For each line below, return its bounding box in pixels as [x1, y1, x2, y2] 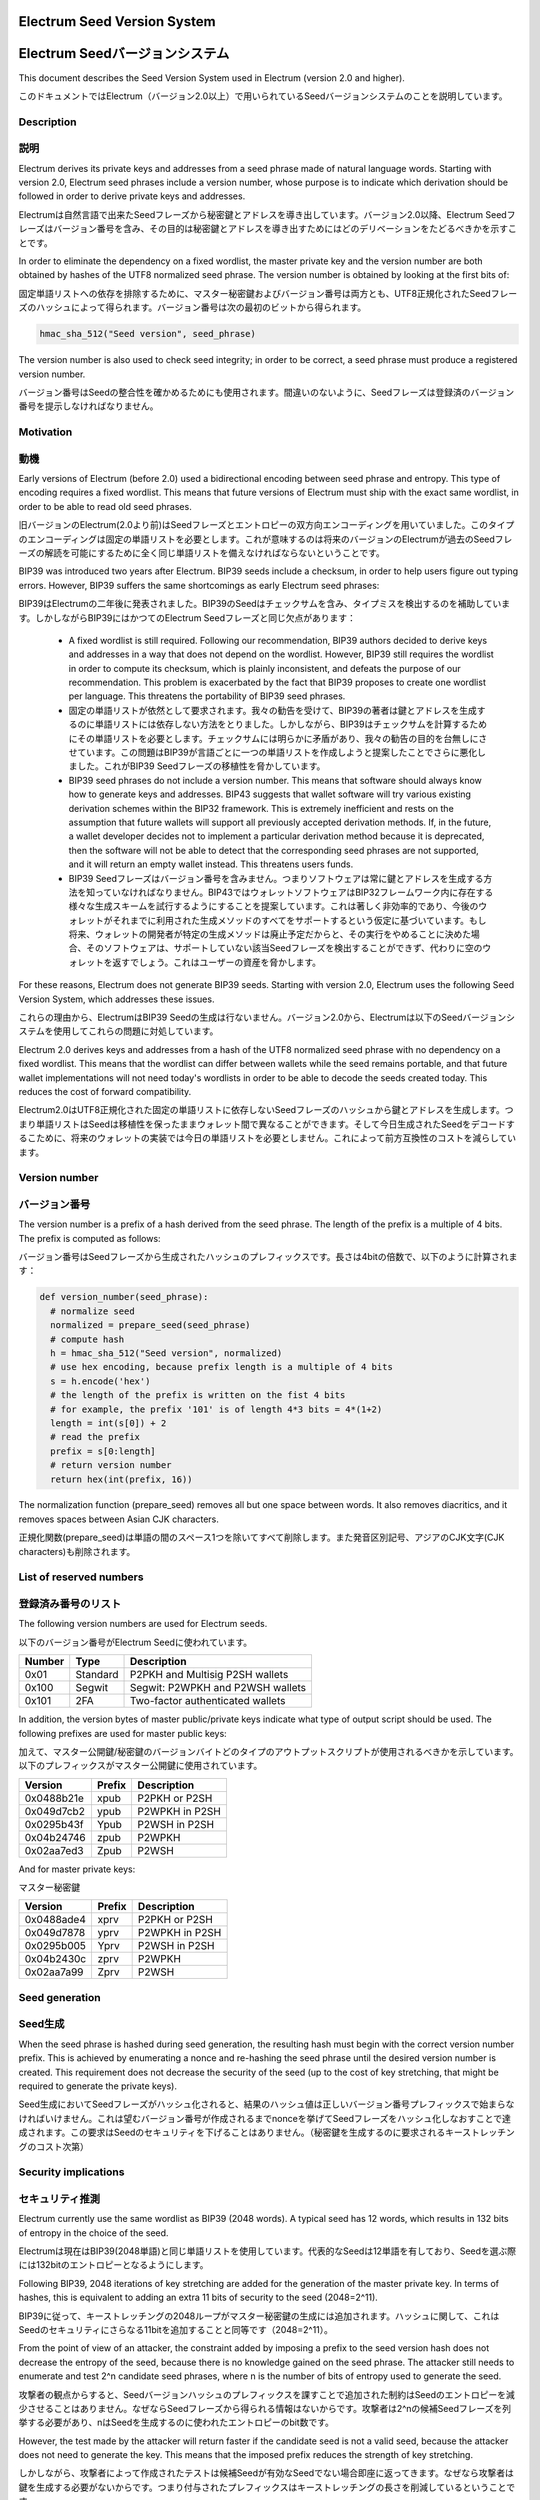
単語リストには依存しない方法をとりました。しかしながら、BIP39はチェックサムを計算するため [94, 718, 487, 730]
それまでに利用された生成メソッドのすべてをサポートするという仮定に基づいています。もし [111, 914, 487, 926]
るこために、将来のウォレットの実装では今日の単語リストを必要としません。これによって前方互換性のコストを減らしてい [18, 1132, 517, 1144]
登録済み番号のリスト [18, 1596, 122, 1610]
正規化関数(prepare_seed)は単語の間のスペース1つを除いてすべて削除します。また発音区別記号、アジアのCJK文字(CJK [18, 1531, 505, 1544]
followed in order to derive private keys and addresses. [18, 190, 246, 202]
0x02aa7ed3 [24, 1843, 84, 1857]
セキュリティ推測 [18, 2191, 100, 2205]
